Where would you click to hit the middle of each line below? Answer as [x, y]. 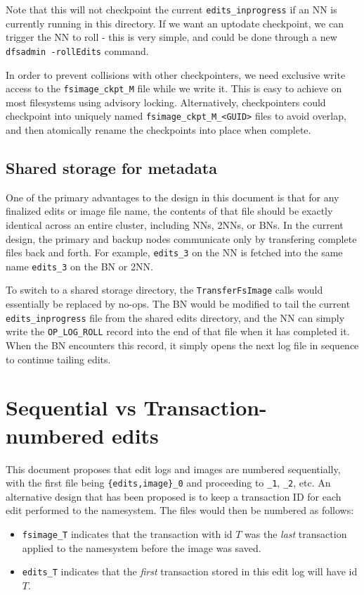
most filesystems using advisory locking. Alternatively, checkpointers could [166, 102]
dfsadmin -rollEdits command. [77, 50]
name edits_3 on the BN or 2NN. [79, 266]
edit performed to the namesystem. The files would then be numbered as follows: [180, 510]
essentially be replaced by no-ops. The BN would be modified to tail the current [178, 304]
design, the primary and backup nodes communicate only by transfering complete [181, 238]
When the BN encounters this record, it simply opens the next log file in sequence [182, 345]
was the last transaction [296, 533]
